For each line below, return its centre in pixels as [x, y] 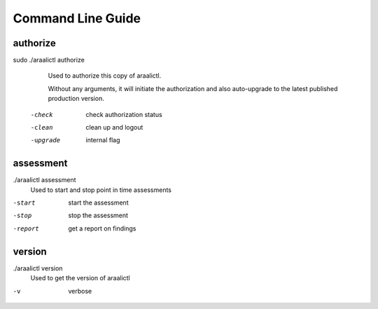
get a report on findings [102, 228]
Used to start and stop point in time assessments [101, 190]
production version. [76, 99]
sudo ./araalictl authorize [49, 60]
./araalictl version [38, 268]
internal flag [103, 140]
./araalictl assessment [44, 180]
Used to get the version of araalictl [80, 278]
